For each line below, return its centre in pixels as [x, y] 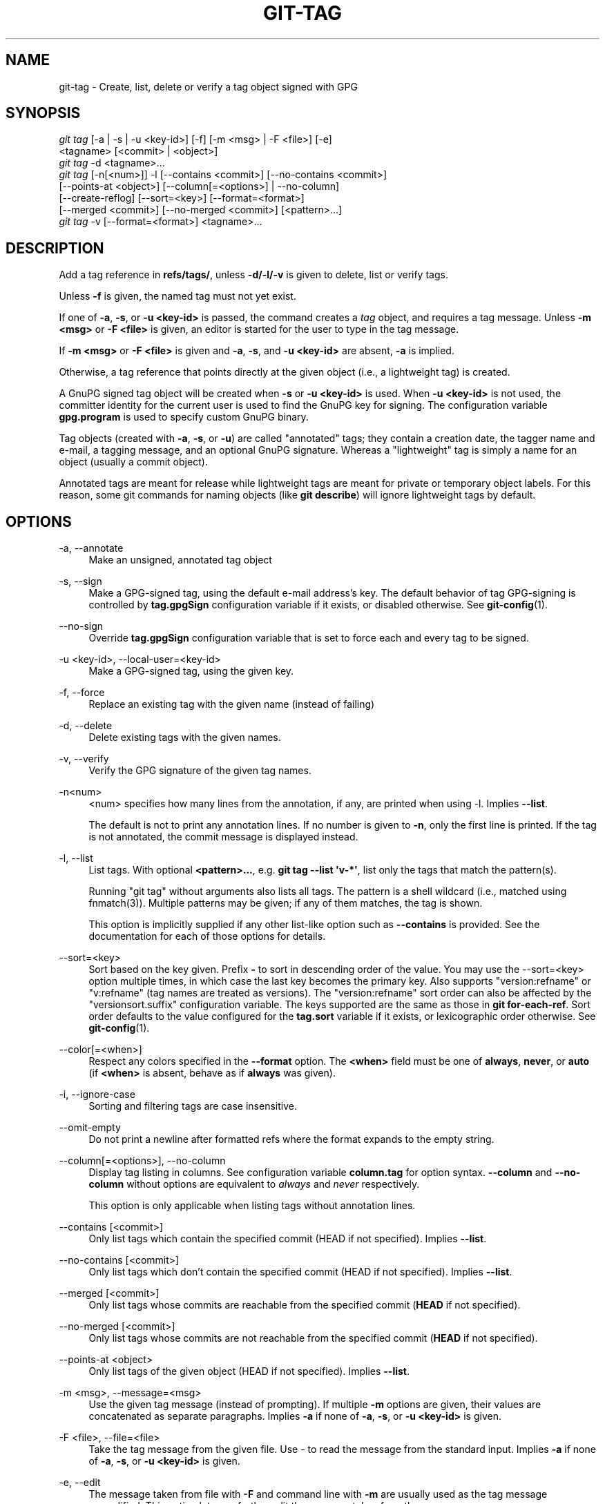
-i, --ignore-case [97, 1095]
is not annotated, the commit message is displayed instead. [223, 837]
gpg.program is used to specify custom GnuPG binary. [184, 417]
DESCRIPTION [55, 248]
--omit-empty [90, 1128]
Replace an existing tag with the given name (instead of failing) [232, 704]
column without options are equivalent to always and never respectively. [254, 1184]
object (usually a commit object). [133, 462]
